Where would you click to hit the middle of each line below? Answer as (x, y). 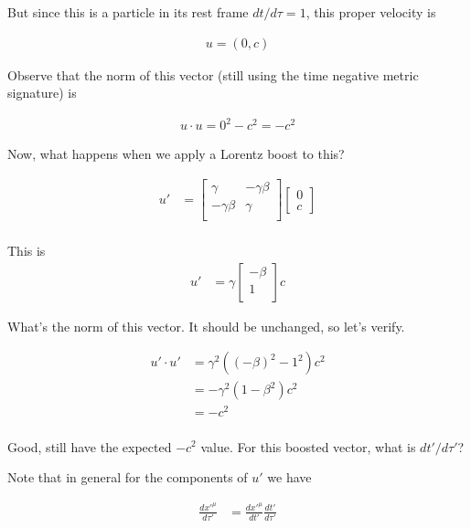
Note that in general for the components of (128, 477)
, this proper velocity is (371, 12)
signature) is (42, 93)
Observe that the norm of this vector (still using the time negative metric (213, 74)
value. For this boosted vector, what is (308, 446)
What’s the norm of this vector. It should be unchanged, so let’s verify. (206, 326)
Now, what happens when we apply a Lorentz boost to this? (176, 154)
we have (289, 477)
